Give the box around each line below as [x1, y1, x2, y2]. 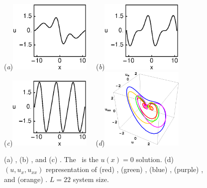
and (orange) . [4, 174, 48, 184]
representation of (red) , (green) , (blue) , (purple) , [46, 164, 204, 175]
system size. [73, 174, 109, 184]
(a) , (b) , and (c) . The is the [4, 154, 99, 165]
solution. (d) [136, 154, 174, 165]
